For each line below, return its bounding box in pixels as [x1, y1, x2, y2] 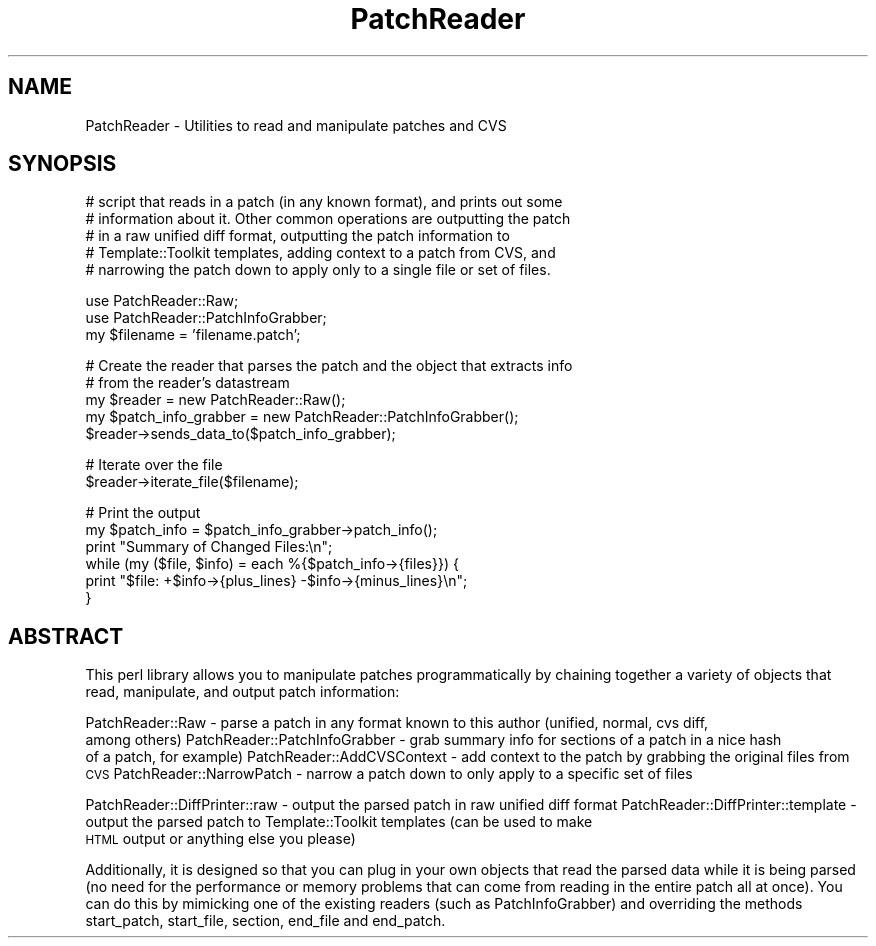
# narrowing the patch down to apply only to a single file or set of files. [85, 261, 551, 279]
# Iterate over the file [85, 456, 223, 474]
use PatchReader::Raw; [85, 292, 239, 310]
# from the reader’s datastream [85, 374, 290, 392]
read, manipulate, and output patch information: [85, 683, 400, 701]
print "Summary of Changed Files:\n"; [85, 538, 333, 556]
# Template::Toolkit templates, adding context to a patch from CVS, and [85, 244, 556, 262]
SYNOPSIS [8, 151, 117, 177]
